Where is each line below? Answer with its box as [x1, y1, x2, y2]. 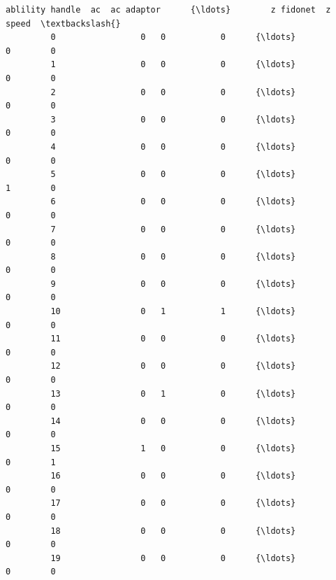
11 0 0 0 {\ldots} [50, 334, 296, 344]
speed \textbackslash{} [6, 18, 121, 29]
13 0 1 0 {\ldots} [50, 388, 296, 399]
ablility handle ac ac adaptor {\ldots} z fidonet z [6, 5, 331, 15]
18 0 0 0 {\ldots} [50, 525, 296, 536]
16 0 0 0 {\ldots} [50, 471, 296, 481]
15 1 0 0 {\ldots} [50, 444, 296, 453]
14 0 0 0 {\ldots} [50, 416, 296, 426]
